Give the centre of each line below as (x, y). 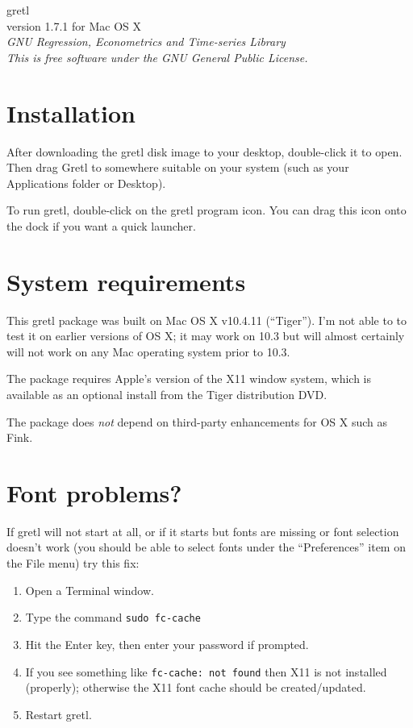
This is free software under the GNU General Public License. (157, 57)
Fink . (20, 437)
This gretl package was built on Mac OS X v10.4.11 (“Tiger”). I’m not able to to (207, 320)
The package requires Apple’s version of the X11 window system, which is (189, 379)
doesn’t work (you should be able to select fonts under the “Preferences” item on (206, 547)
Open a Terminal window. (90, 590)
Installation (71, 112)
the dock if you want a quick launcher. (101, 225)
